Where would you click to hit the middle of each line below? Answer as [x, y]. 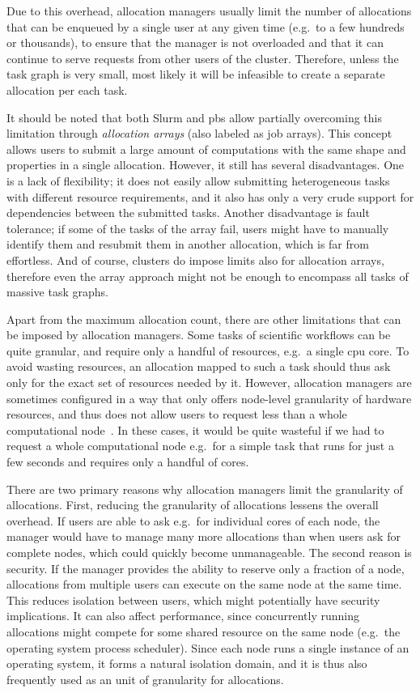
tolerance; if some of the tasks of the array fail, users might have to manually [198, 228]
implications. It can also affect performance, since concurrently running [183, 616]
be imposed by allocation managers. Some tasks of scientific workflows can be [199, 335]
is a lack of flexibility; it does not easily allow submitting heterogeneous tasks [198, 180]
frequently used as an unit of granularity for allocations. [145, 679]
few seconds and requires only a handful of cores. [128, 462]
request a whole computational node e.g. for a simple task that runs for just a [200, 446]
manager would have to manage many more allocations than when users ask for [204, 536]
